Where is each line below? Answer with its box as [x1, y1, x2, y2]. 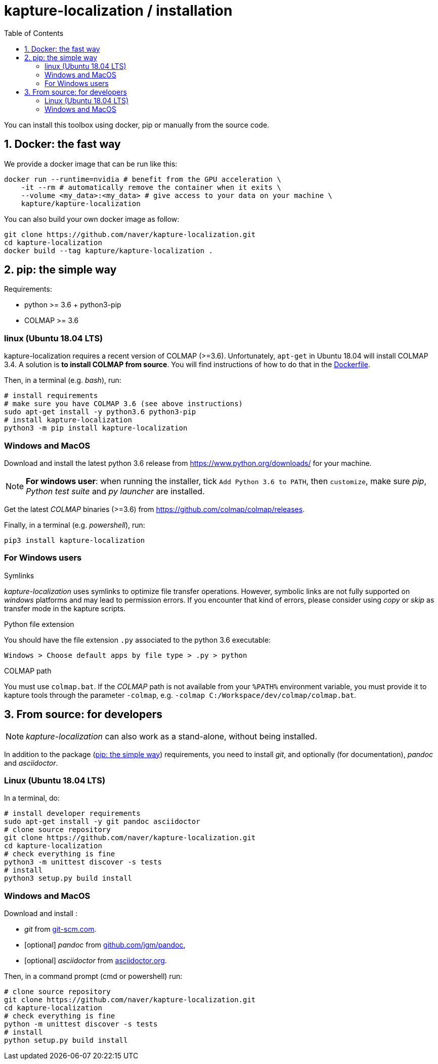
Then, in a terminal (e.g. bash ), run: [4, 376, 121, 385]
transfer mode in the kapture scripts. [4, 604, 126, 613]
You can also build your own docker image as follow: [4, 214, 180, 223]
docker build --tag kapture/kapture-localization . [4, 246, 213, 255]
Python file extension [4, 619, 74, 628]
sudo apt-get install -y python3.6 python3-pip [4, 408, 196, 416]
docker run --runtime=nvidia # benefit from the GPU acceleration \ [4, 175, 281, 183]
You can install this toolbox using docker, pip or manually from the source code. [4, 120, 270, 129]
